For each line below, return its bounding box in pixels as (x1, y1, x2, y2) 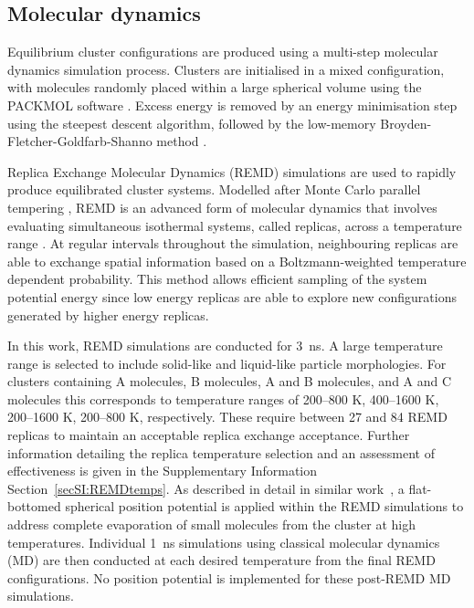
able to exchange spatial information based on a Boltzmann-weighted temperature (7, 251, 467, 270)
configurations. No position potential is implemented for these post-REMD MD (7, 568, 451, 587)
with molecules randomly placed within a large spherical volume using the (7, 78, 422, 97)
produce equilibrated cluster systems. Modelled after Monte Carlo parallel (7, 180, 421, 199)
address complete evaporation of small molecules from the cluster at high (7, 515, 416, 534)
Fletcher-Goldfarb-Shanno (7, 131, 153, 151)
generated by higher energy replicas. (7, 305, 209, 324)
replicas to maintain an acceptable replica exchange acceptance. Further (7, 425, 410, 445)
